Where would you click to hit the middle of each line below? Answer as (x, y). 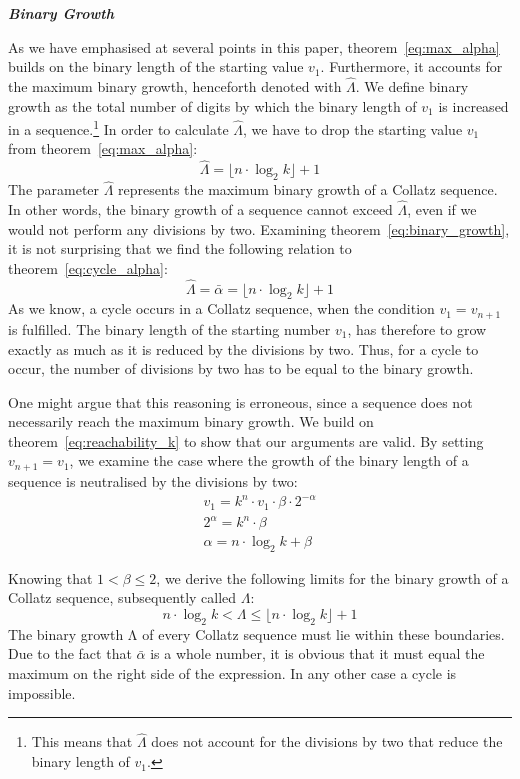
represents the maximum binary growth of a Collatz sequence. (308, 189)
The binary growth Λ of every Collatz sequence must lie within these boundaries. (256, 633)
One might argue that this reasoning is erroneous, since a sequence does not (240, 401)
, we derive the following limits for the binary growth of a (332, 577)
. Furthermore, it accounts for (411, 66)
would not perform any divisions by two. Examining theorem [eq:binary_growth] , (259, 228)
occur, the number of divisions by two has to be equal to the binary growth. (241, 368)
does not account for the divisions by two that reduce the (327, 741)
